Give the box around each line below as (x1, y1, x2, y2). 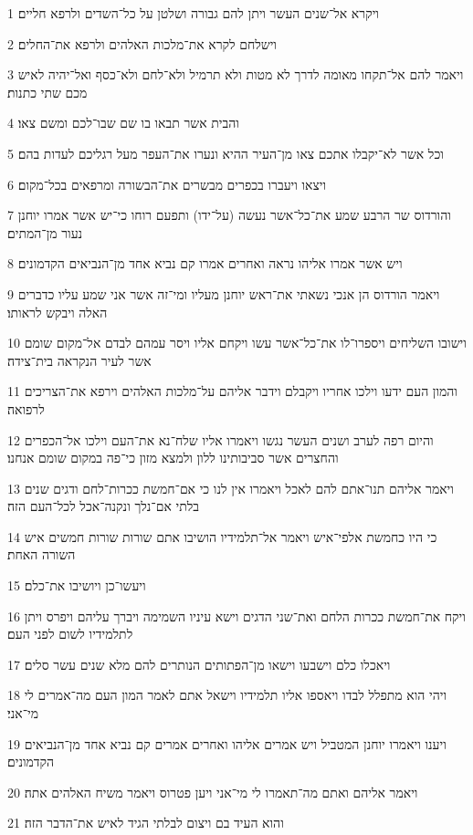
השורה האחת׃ (7, 545, 76, 564)
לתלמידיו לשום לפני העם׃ (7, 624, 133, 643)
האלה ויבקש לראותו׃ (7, 302, 108, 321)
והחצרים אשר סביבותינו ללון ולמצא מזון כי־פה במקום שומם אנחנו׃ (7, 448, 339, 467)
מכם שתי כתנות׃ (7, 82, 88, 101)
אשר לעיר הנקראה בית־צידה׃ (7, 350, 152, 370)
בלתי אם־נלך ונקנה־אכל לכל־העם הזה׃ (7, 496, 200, 516)
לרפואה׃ (7, 399, 45, 418)
